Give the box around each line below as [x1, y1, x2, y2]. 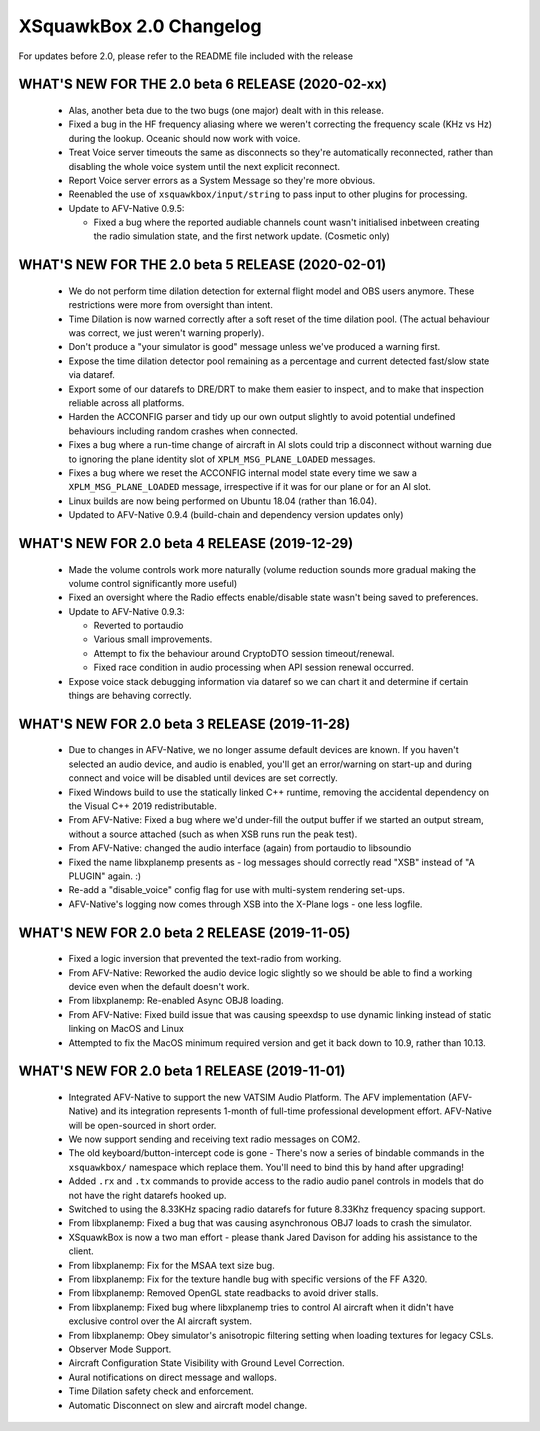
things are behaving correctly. [68, 690, 192, 702]
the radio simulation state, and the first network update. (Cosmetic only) [93, 230, 390, 242]
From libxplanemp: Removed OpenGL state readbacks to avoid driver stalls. [68, 1287, 379, 1299]
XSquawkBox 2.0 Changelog [18, 15, 262, 37]
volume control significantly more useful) [68, 577, 238, 589]
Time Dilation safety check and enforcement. [68, 1385, 254, 1397]
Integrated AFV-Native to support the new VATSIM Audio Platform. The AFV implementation [68, 1091, 447, 1103]
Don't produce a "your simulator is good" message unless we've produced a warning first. [68, 341, 441, 353]
